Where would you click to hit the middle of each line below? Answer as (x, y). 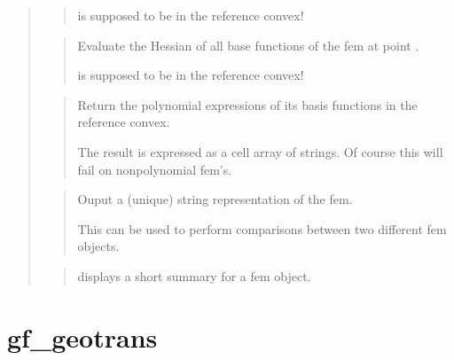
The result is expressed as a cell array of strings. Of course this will (260, 151)
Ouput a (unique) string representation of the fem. (215, 199)
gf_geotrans (82, 337)
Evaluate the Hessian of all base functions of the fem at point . (248, 45)
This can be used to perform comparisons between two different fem (262, 228)
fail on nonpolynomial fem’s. (155, 169)
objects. (98, 246)
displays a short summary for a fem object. (194, 275)
